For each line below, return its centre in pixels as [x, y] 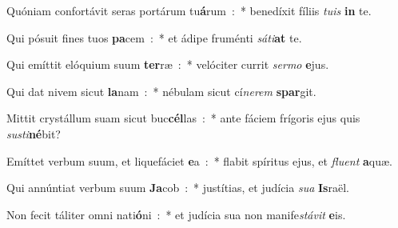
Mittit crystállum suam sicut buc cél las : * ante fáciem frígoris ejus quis [183, 118]
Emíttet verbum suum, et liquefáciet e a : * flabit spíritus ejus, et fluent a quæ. [199, 160]
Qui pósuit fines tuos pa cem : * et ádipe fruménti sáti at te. [154, 37]
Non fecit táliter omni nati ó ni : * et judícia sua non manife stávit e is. [176, 214]
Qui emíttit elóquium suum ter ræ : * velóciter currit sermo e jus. [168, 64]
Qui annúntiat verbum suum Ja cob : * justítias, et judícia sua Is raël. [178, 188]
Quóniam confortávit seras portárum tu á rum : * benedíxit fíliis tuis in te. [189, 10]
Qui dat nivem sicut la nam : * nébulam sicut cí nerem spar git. [161, 91]
